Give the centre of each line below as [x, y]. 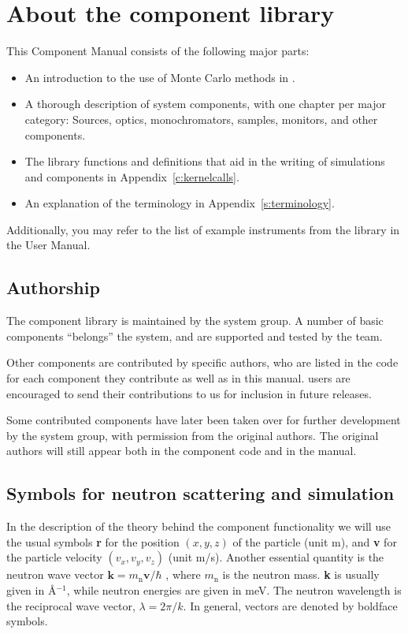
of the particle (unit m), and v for [315, 541]
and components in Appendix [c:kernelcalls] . [132, 176]
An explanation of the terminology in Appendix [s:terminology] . [180, 203]
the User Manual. [48, 245]
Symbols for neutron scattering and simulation [200, 493]
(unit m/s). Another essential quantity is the [276, 557]
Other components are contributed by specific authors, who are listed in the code [202, 362]
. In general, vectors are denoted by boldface [290, 605]
